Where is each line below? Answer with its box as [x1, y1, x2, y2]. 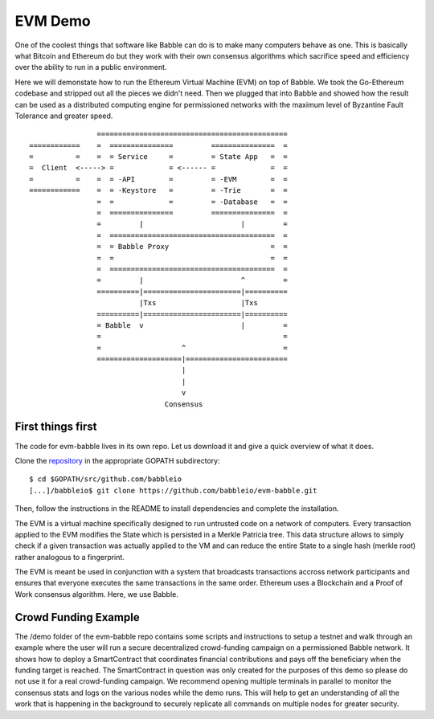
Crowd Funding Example [14, 611, 140, 624]
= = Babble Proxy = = [96, 242, 289, 251]
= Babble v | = [96, 321, 289, 329]
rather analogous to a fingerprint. [14, 552, 125, 562]
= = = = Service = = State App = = [29, 153, 289, 161]
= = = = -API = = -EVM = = [29, 174, 289, 184]
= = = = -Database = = [96, 197, 289, 206]
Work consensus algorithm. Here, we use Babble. [14, 589, 178, 598]
